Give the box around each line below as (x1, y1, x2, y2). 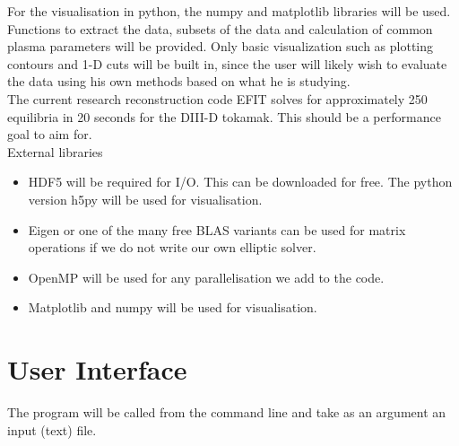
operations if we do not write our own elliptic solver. (28, 238, 316, 257)
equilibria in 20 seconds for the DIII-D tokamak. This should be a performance (7, 107, 441, 126)
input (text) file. (7, 420, 97, 439)
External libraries (7, 142, 103, 161)
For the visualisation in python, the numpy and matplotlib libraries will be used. (7, 2, 451, 20)
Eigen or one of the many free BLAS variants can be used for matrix (28, 220, 406, 239)
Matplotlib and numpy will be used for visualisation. (28, 298, 317, 317)
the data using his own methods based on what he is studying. (7, 72, 351, 91)
